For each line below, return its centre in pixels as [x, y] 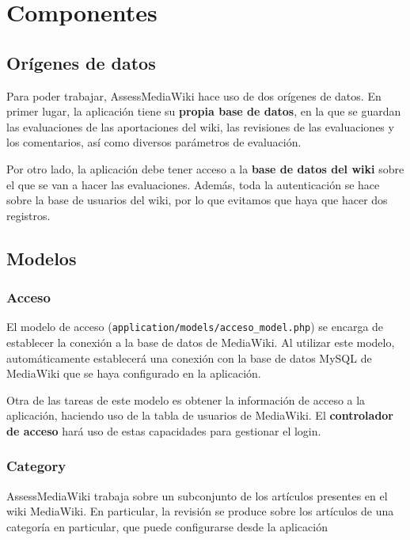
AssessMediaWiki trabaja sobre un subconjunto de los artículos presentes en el [197, 495]
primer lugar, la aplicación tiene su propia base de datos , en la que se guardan [204, 111]
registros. [28, 215]
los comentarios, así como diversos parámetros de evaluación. [154, 142]
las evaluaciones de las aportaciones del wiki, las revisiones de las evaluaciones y [200, 126]
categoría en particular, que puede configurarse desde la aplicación [167, 526]
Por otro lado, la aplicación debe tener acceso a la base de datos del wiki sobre [205, 168]
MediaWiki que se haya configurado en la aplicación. [134, 373]
